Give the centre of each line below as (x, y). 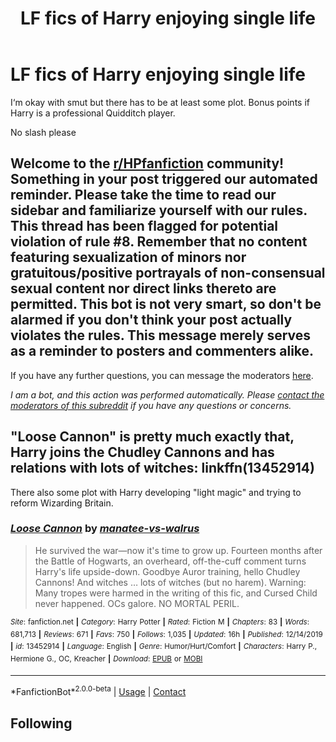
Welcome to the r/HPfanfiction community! (147, 163)
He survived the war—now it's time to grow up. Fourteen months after (178, 550)
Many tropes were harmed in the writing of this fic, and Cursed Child (176, 593)
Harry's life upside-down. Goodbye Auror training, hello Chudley (167, 571)
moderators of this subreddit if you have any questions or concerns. (151, 405)
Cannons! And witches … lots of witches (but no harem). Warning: (170, 582)
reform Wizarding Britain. (62, 503)
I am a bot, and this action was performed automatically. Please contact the (167, 394)
